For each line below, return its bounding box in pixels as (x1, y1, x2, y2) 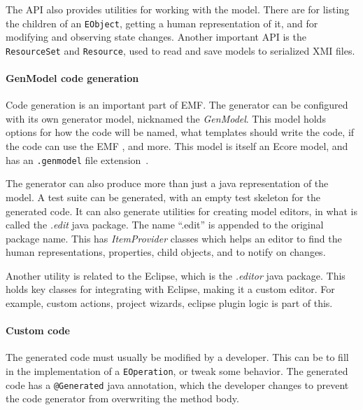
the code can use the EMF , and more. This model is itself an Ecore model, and (6, 139, 348, 153)
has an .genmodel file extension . (6, 152, 149, 167)
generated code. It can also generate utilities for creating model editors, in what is (6, 203, 357, 218)
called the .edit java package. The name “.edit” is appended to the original (6, 217, 324, 232)
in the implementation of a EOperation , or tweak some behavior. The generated (6, 364, 348, 378)
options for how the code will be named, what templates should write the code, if (6, 125, 355, 139)
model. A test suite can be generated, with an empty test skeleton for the (6, 189, 320, 204)
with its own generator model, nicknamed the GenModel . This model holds (6, 111, 326, 125)
